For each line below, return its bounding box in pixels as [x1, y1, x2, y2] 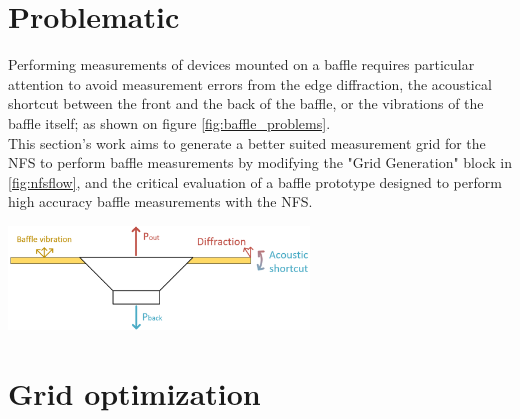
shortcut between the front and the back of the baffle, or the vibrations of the [8, 93, 484, 114]
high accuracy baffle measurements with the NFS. [8, 191, 313, 212]
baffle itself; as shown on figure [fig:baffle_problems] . [8, 112, 331, 133]
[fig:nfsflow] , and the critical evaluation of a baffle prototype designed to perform [8, 171, 502, 192]
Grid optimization [8, 372, 261, 413]
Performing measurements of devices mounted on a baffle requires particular [8, 54, 475, 75]
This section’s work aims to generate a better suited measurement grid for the [8, 132, 486, 153]
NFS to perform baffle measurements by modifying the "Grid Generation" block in [8, 152, 512, 173]
